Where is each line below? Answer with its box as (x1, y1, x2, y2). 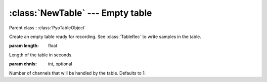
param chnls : (9, 61, 37, 67)
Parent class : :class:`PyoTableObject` (9, 25, 86, 31)
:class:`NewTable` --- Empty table (9, 7, 152, 18)
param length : (9, 42, 39, 49)
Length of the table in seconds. (9, 52, 73, 58)
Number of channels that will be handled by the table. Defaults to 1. (9, 70, 146, 76)
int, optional (48, 61, 73, 67)
